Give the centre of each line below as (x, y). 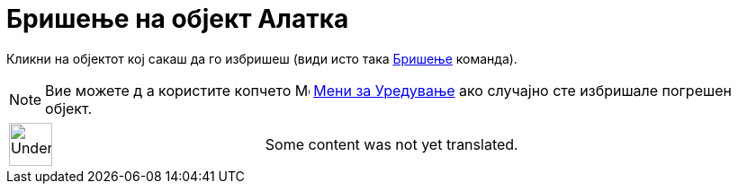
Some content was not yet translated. (391, 144)
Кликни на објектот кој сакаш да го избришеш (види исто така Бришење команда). (262, 58)
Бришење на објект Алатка (178, 19)
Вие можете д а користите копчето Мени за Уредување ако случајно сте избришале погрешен (388, 90)
